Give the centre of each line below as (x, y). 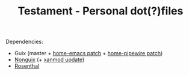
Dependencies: (24, 42)
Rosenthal (27, 66)
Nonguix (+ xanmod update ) (49, 60)
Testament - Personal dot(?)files (101, 11)
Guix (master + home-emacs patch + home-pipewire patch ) (88, 53)
